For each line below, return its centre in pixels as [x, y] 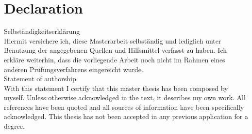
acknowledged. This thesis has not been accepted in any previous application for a [126, 116]
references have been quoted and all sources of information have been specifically [124, 107]
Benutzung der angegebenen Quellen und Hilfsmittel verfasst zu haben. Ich [116, 50]
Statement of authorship [40, 79]
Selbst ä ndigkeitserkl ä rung [42, 31]
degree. [14, 126]
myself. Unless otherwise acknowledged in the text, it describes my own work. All [125, 97]
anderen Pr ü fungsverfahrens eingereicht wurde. [74, 69]
